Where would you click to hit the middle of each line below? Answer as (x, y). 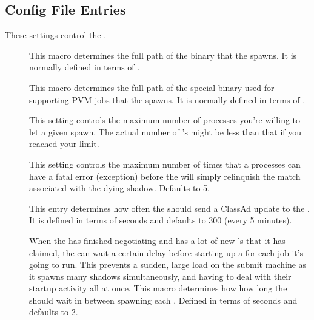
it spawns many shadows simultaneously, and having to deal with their (160, 276)
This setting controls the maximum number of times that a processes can (165, 164)
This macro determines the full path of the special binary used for (152, 87)
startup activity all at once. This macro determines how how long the (158, 288)
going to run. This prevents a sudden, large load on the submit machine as (168, 264)
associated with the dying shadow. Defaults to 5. (120, 188)
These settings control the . (56, 35)
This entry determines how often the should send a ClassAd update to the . (169, 208)
